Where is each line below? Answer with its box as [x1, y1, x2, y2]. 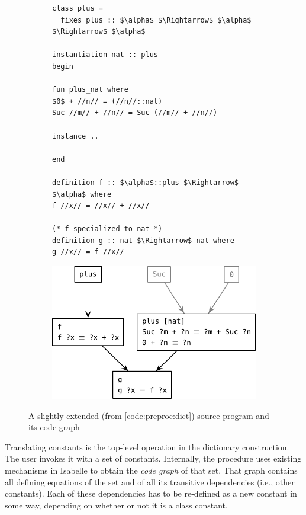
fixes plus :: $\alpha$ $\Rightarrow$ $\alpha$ [60, 15, 252, 24]
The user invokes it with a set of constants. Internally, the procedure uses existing [5, 452, 302, 465]
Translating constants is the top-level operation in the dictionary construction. [5, 440, 289, 453]
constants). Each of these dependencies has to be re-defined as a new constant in [5, 487, 297, 500]
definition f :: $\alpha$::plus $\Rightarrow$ [52, 178, 239, 187]
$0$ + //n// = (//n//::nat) [52, 97, 163, 105]
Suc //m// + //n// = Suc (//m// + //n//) [52, 108, 218, 117]
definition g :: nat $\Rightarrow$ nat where [52, 236, 234, 245]
